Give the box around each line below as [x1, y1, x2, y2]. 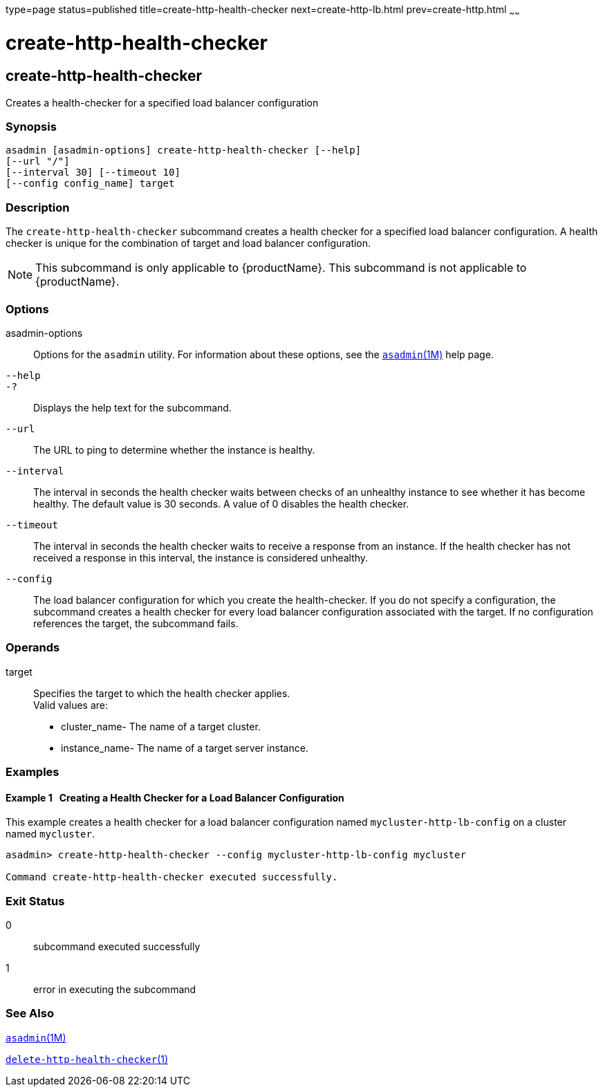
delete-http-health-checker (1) [6, 1053, 169, 1065]
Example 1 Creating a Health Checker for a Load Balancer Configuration [6, 791, 344, 804]
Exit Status [6, 894, 65, 908]
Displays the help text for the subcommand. [33, 401, 232, 414]
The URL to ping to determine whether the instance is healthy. [33, 443, 315, 456]
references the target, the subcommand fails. [33, 617, 239, 629]
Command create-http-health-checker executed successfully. [6, 871, 338, 883]
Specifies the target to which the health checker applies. [33, 687, 290, 699]
